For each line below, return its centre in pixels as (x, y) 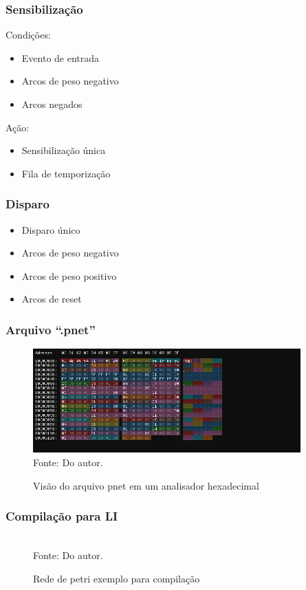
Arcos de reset (52, 299)
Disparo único (51, 229)
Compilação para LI (62, 516)
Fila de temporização (66, 173)
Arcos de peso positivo (69, 275)
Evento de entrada (61, 57)
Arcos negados (52, 104)
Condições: (28, 35)
